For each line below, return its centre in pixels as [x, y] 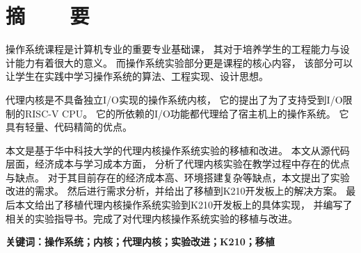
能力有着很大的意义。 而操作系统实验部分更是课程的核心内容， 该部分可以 [184, 62]
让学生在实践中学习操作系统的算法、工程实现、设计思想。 [137, 76]
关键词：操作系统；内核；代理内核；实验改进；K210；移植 [140, 242]
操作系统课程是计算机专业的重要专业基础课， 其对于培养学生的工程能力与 [173, 49]
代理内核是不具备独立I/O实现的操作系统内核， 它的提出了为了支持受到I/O [174, 99]
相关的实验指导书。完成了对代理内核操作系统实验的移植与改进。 [152, 218]
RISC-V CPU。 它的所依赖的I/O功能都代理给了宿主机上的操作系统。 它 [187, 113]
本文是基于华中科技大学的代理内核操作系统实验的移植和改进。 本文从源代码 [178, 150]
